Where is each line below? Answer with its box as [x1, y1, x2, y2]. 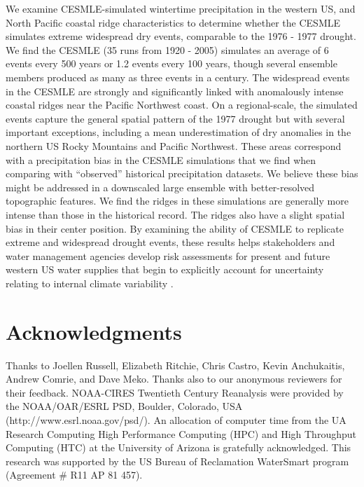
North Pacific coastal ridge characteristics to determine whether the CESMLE [6, 15, 341, 29]
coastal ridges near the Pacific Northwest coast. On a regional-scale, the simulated [6, 97, 358, 112]
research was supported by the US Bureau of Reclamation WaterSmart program [6, 453, 349, 468]
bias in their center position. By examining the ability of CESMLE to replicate [6, 221, 344, 235]
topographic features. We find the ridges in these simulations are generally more [6, 193, 349, 208]
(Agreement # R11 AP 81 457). [6, 467, 143, 482]
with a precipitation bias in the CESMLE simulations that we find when [6, 152, 316, 167]
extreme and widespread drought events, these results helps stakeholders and [6, 235, 335, 249]
